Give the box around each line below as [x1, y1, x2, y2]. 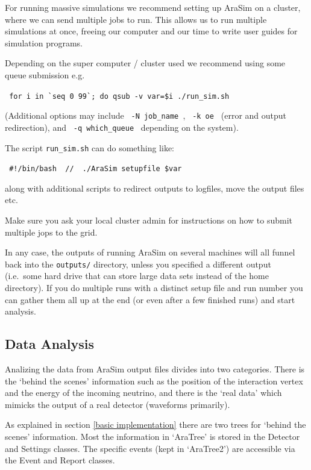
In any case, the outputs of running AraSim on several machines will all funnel [5, 246, 295, 258]
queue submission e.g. [5, 68, 85, 81]
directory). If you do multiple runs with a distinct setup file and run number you [5, 281, 303, 294]
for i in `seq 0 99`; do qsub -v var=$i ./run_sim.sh [9, 92, 230, 101]
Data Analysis [5, 334, 95, 353]
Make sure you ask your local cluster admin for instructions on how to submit [5, 214, 293, 227]
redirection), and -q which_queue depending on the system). [5, 121, 239, 133]
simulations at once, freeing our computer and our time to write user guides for [5, 25, 298, 37]
